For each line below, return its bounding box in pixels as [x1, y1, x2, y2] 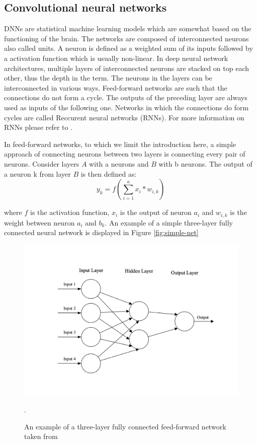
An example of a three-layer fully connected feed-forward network [24, 421, 226, 431]
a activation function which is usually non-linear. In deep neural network [4, 52, 228, 63]
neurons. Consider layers [4, 158, 79, 169]
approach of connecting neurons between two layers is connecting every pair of [4, 149, 245, 159]
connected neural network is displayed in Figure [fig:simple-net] [4, 227, 199, 238]
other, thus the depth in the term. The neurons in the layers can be [4, 72, 212, 83]
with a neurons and [89, 158, 149, 169]
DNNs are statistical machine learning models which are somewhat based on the [4, 23, 251, 34]
